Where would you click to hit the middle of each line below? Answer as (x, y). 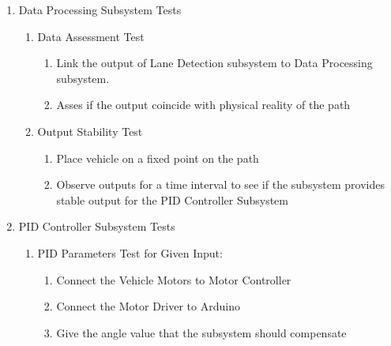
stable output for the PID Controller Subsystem (172, 199)
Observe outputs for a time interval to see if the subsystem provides (220, 184)
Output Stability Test (90, 131)
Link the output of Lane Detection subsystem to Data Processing (214, 63)
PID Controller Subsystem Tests (97, 226)
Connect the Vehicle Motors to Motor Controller (174, 279)
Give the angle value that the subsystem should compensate (201, 332)
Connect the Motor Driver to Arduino (148, 306)
